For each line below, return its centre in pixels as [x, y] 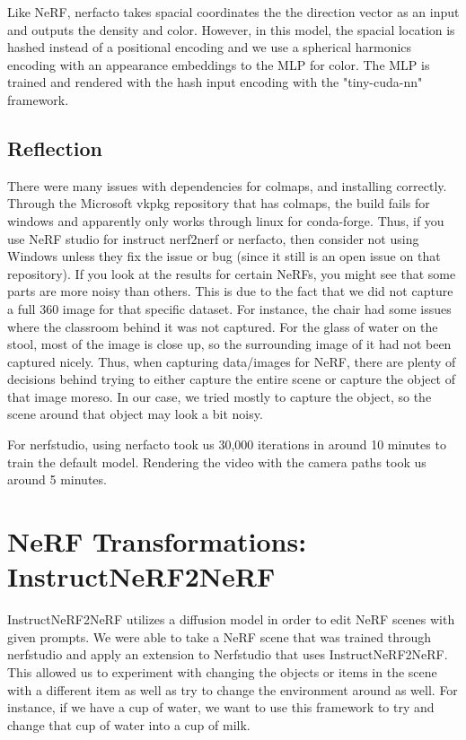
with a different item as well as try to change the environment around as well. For [233, 689]
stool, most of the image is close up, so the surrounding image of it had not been [229, 344]
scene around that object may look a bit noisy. [135, 414]
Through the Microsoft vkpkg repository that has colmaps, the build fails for [219, 203]
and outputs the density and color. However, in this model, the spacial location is [231, 29]
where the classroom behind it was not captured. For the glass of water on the [223, 326]
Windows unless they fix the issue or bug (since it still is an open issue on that [224, 256]
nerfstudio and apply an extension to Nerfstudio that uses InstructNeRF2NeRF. [228, 654]
